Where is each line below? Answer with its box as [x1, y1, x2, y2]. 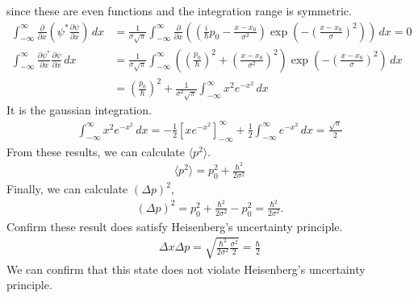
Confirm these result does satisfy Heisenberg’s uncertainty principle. [6, 217, 343, 234]
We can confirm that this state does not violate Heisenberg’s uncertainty [6, 260, 366, 277]
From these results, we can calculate [6, 143, 185, 159]
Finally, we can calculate [6, 180, 128, 197]
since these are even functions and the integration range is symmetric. [6, 2, 352, 19]
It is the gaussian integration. [6, 101, 152, 118]
